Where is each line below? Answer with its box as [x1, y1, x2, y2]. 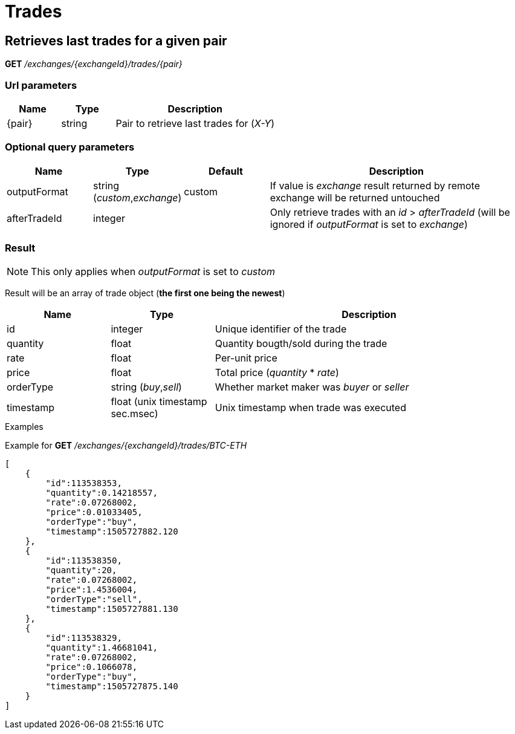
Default [209, 164, 243, 177]
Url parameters [5, 79, 77, 91]
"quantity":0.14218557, [45, 488, 158, 498]
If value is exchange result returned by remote [270, 179, 481, 192]
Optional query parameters [5, 141, 135, 154]
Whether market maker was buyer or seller [215, 381, 409, 394]
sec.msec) [111, 408, 158, 420]
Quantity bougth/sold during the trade [215, 337, 387, 350]
